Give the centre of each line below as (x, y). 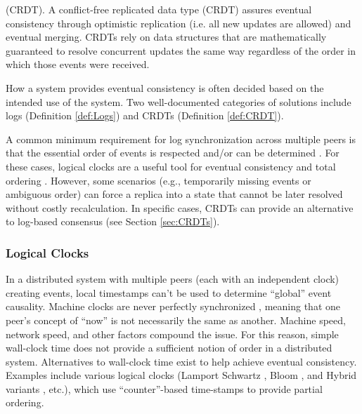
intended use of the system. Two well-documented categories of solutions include (179, 101)
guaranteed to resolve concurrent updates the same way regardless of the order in (181, 50)
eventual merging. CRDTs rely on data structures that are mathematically (166, 37)
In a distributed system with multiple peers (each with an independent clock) (173, 279)
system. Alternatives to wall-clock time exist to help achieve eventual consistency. (181, 361)
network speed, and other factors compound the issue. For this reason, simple (172, 334)
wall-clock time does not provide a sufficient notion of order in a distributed (169, 348)
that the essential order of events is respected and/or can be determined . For (173, 153)
